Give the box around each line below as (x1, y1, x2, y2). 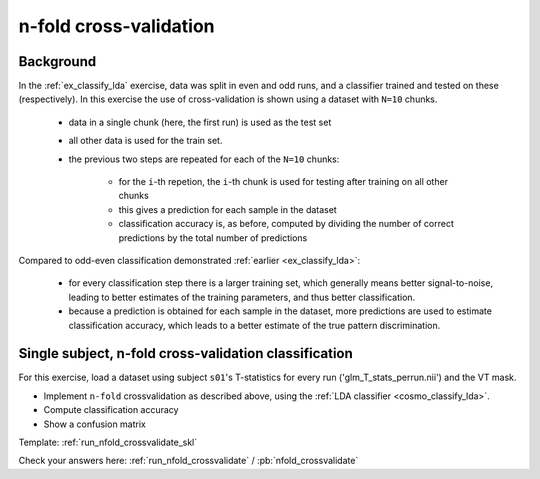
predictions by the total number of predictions (118, 231, 308, 244)
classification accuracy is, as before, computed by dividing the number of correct (118, 218, 454, 230)
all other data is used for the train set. (68, 135, 223, 147)
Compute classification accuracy (43, 404, 179, 416)
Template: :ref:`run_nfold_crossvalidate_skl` (18, 436, 198, 448)
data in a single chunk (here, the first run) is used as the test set (68, 116, 332, 128)
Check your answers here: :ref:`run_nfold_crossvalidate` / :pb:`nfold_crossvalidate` (18, 455, 359, 467)
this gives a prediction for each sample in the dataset (118, 203, 337, 215)
